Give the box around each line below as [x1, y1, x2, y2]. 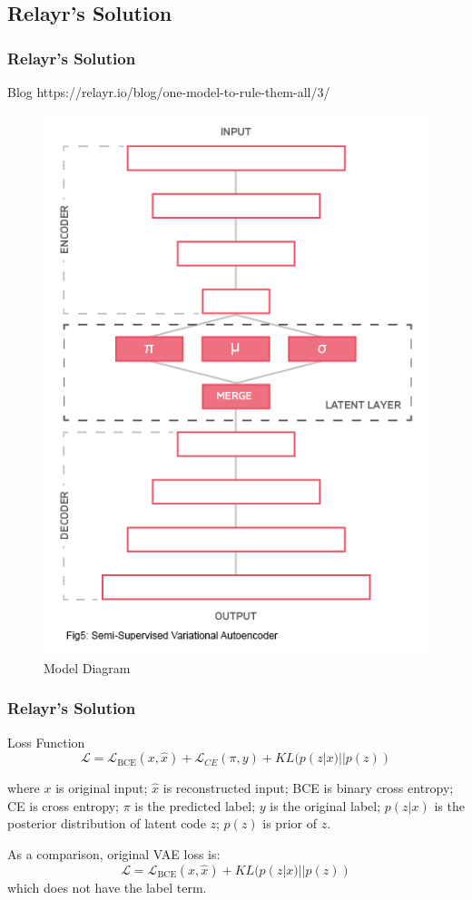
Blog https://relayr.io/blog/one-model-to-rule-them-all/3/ [7, 83, 330, 101]
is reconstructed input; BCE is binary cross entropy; [162, 778, 454, 797]
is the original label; [270, 796, 381, 815]
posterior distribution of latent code [7, 814, 206, 833]
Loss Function [7, 732, 85, 751]
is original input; [55, 778, 148, 797]
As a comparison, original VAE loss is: [7, 844, 221, 863]
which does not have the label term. [7, 877, 207, 896]
